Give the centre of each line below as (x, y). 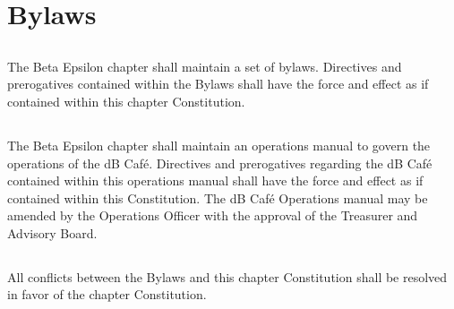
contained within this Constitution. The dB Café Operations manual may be (218, 197)
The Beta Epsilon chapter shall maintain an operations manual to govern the (219, 145)
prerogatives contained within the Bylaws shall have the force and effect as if (218, 84)
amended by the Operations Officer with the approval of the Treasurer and (213, 215)
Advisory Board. (52, 232)
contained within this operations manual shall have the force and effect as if (215, 180)
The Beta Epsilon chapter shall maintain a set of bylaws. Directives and (205, 66)
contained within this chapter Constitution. (126, 101)
